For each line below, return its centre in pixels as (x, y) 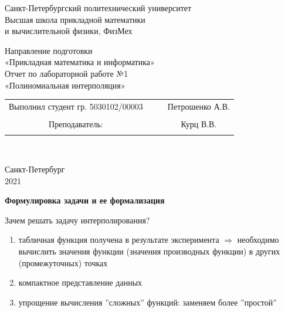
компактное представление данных (80, 282)
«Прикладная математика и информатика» (80, 62)
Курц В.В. (199, 124)
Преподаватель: (76, 124)
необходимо (258, 240)
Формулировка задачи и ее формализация (85, 200)
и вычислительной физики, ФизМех (69, 31)
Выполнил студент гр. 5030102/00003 (76, 106)
